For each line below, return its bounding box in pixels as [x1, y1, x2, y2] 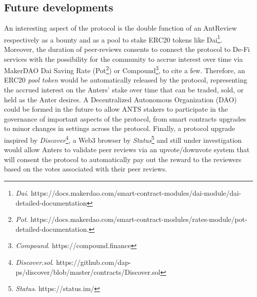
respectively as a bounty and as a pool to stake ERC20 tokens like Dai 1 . [4, 33, 222, 44]
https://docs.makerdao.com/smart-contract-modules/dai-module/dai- [31, 188, 241, 198]
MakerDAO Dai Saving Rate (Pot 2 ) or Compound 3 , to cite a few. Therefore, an [4, 64, 245, 75]
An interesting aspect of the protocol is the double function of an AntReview [4, 23, 237, 33]
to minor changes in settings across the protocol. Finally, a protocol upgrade [4, 123, 235, 133]
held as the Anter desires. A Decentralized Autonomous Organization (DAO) [4, 94, 237, 104]
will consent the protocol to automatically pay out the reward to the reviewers [4, 154, 242, 164]
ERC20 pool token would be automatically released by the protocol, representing [4, 75, 247, 85]
